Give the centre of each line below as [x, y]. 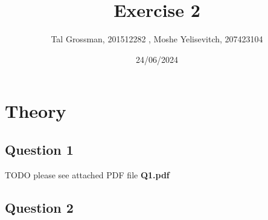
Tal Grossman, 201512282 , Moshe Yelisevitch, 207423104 [157, 39]
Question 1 [39, 149]
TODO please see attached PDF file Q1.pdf [87, 174]
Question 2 [39, 207]
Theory [36, 111]
